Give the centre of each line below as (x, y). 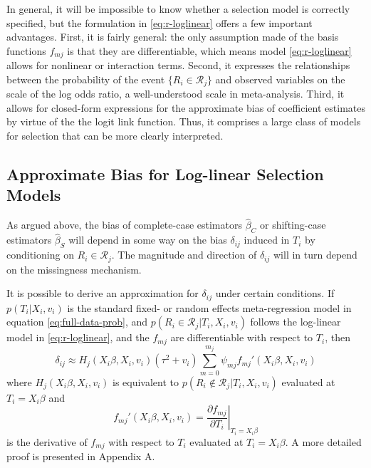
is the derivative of (47, 441)
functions (26, 50)
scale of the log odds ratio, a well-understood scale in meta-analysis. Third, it (176, 94)
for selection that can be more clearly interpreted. (115, 136)
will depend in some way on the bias (148, 240)
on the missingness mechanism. (74, 269)
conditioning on (40, 255)
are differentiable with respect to (242, 337)
